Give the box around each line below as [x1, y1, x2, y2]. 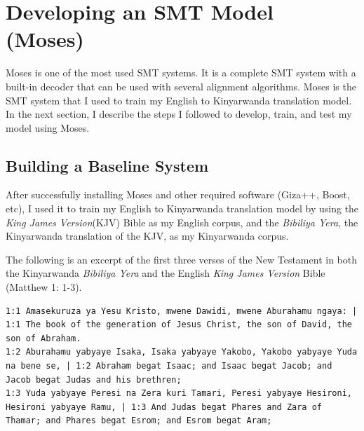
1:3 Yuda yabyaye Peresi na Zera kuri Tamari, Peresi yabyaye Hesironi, [6, 388, 352, 399]
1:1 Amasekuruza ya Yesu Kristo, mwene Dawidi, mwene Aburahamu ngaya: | [6, 306, 358, 316]
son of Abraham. [6, 333, 81, 343]
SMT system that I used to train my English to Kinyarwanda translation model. [6, 93, 352, 107]
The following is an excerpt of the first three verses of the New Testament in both [6, 252, 357, 266]
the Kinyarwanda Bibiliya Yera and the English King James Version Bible [6, 266, 325, 280]
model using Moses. [6, 120, 90, 135]
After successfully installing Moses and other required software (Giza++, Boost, [6, 187, 350, 202]
